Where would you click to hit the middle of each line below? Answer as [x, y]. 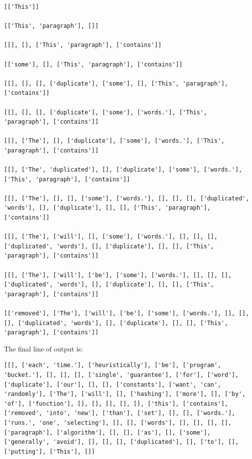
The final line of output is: [44, 348]
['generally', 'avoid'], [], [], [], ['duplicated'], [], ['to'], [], [121, 442]
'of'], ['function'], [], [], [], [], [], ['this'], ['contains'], [116, 404]
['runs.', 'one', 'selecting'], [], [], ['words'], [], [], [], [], [118, 423]
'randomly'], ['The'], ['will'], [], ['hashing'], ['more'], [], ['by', [125, 394]
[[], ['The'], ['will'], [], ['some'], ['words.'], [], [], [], [111, 237]
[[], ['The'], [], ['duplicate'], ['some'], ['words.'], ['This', [115, 141]
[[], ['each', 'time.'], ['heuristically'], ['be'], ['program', [113, 365]
